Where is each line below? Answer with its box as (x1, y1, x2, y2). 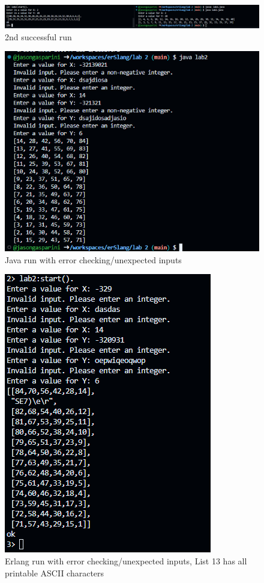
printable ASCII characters (5, 566, 104, 579)
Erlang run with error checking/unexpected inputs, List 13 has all (5, 554, 247, 567)
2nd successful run (5, 30, 72, 43)
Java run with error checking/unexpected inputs (5, 253, 182, 266)
